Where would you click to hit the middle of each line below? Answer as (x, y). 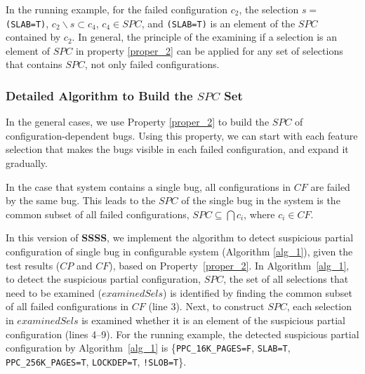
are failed (330, 186)
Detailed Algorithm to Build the (99, 95)
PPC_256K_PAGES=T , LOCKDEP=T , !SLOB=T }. (96, 361)
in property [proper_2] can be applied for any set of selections (209, 50)
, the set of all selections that (286, 279)
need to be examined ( (54, 292)
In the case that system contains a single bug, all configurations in (148, 186)
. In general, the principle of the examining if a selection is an (205, 37)
